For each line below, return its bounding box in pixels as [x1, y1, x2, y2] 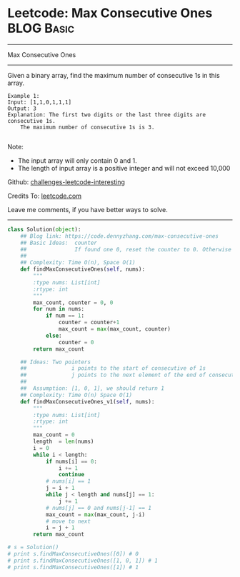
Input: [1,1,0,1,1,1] [7, 99, 72, 106]
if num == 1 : [45, 312, 84, 319]
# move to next [45, 518, 91, 525]
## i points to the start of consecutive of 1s [20, 365, 206, 372]
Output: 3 [7, 105, 37, 112]
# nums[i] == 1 [45, 478, 91, 485]
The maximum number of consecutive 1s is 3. [20, 124, 155, 131]
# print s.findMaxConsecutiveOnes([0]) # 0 [7, 551, 139, 558]
